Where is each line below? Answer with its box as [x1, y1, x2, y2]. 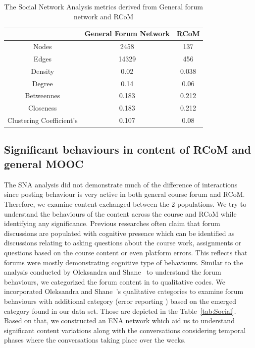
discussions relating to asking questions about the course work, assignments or [4, 237, 242, 248]
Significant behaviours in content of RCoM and [4, 141, 251, 157]
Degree [32, 78, 53, 88]
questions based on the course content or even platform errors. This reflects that [4, 247, 248, 257]
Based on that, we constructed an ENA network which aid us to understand [4, 315, 235, 326]
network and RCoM [73, 11, 134, 21]
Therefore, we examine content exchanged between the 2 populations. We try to [4, 198, 247, 209]
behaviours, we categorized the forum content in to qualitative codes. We [4, 276, 226, 287]
